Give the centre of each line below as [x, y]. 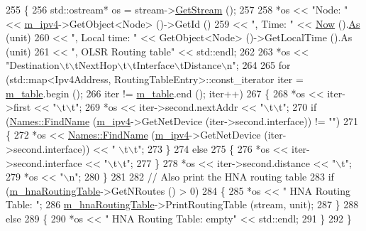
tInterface [153, 65]
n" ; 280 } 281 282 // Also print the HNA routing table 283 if [201, 177]
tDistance [200, 65]
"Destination [33, 65]
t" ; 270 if [298, 107]
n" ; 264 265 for [259, 65]
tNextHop [96, 65]
